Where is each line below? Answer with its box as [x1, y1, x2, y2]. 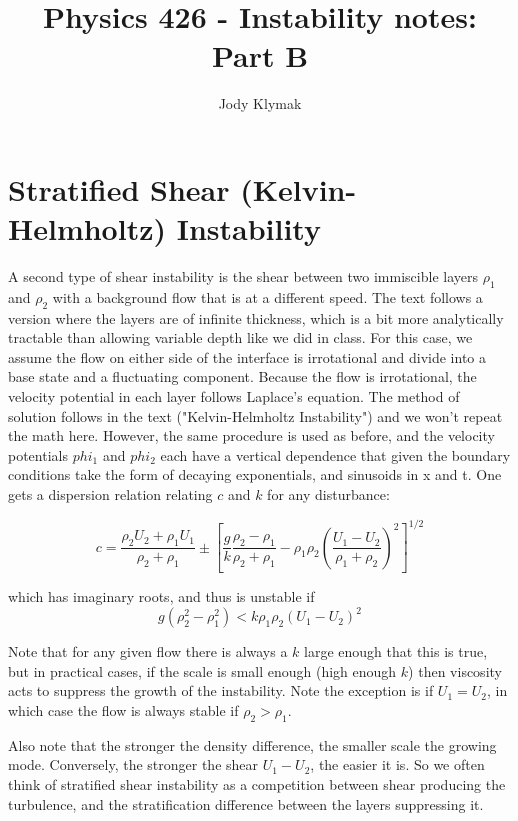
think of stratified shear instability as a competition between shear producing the [8, 773, 506, 794]
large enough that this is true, [304, 641, 488, 662]
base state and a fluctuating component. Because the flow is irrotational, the [8, 366, 477, 387]
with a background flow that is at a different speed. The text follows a [52, 286, 483, 307]
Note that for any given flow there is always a [8, 641, 288, 662]
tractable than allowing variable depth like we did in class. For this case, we [8, 327, 473, 348]
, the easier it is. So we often [310, 754, 485, 775]
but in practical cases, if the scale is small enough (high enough [8, 660, 397, 681]
